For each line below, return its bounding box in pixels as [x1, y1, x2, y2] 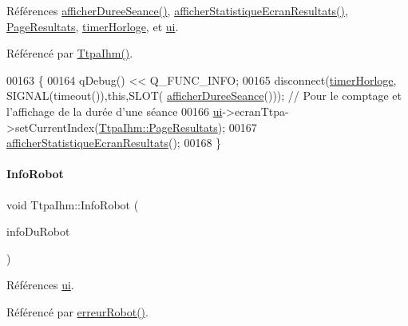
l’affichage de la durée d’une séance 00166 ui [6, 102, 223, 119]
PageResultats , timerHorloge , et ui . [6, 18, 179, 34]
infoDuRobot [6, 223, 70, 240]
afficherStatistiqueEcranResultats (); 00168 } [6, 134, 222, 151]
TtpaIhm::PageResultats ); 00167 [98, 118, 257, 135]
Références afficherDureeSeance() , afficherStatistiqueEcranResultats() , [6, 2, 348, 18]
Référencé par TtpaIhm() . [6, 45, 133, 62]
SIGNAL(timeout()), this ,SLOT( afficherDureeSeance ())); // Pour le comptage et [6, 87, 402, 104]
